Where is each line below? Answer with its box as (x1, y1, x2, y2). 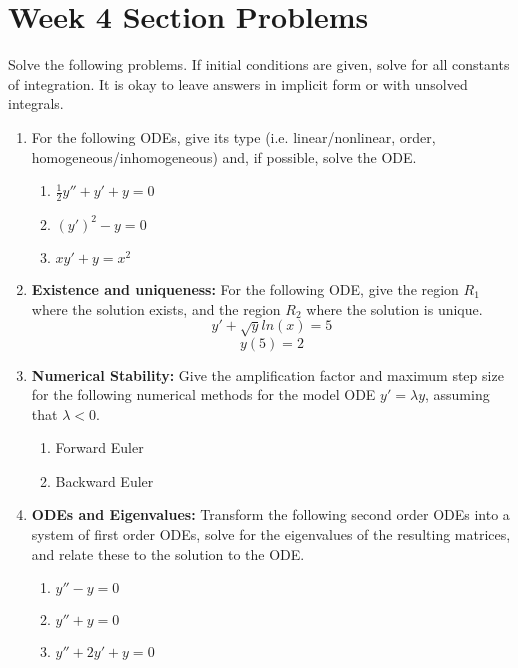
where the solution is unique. (306, 298, 483, 319)
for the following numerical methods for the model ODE (31, 384, 376, 405)
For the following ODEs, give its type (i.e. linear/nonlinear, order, (31, 126, 436, 147)
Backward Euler (55, 470, 154, 491)
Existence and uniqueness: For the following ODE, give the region (31, 278, 459, 299)
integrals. (8, 93, 64, 114)
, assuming (425, 384, 490, 405)
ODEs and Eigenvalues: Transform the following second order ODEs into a (31, 504, 510, 525)
